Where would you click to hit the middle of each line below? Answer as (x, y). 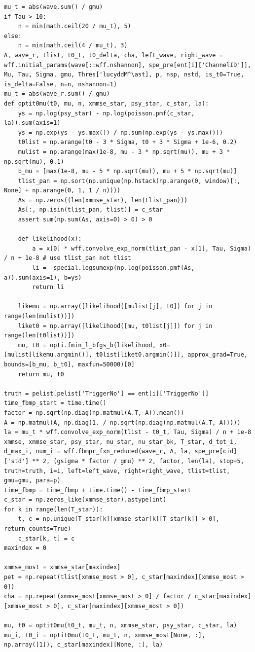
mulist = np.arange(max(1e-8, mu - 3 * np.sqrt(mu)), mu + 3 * (124, 152)
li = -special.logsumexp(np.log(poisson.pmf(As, (113, 268)
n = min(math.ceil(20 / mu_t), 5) (74, 26)
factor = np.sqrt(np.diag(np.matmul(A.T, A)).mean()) (94, 413)
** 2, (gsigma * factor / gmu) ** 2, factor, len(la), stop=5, (138, 461)
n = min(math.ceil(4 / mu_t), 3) (73, 46)
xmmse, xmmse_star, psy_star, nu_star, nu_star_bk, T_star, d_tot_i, (121, 442)
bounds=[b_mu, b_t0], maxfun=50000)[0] (69, 364)
